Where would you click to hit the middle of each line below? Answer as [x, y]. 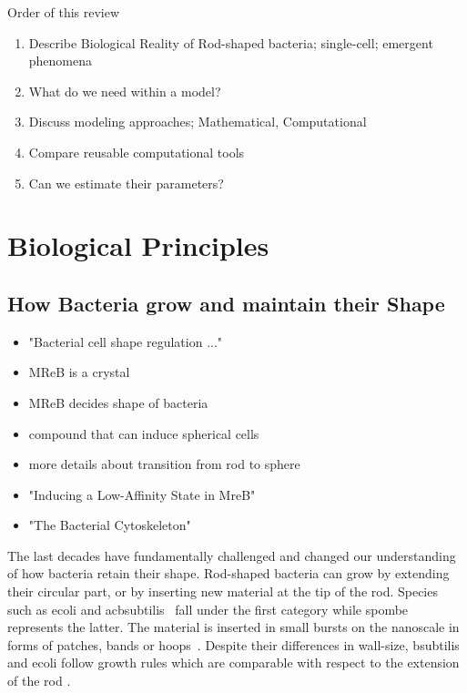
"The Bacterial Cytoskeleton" [110, 525]
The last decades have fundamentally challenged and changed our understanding [232, 555]
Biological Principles [138, 245]
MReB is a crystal [79, 372]
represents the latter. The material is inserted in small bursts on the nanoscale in [233, 627]
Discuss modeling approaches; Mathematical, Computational [198, 122]
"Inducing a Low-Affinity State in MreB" [142, 494]
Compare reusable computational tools [137, 152]
